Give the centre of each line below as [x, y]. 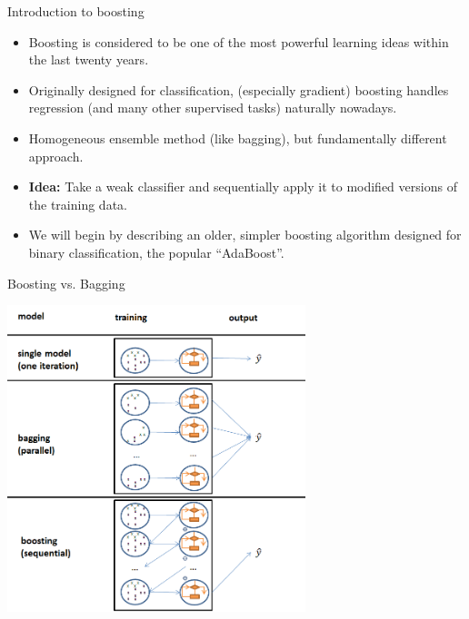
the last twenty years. [89, 59]
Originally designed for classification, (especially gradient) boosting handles [239, 89]
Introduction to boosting [76, 11]
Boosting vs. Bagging [66, 283]
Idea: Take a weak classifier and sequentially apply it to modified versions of [243, 187]
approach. [56, 156]
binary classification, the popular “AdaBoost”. [156, 252]
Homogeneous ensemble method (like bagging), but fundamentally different [238, 138]
